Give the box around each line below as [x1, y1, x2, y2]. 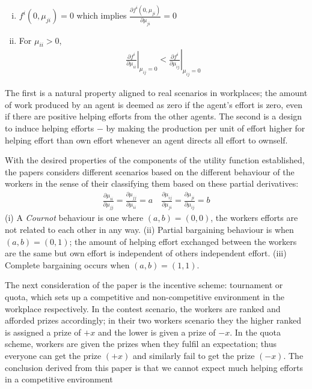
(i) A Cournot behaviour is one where [5, 211, 144, 224]
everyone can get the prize [5, 349, 102, 361]
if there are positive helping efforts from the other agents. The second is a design [5, 110, 302, 122]
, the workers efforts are [210, 211, 298, 224]
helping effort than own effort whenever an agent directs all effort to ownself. [5, 133, 288, 146]
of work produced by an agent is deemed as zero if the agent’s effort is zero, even [5, 98, 303, 110]
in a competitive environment [5, 373, 113, 385]
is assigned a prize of [5, 325, 81, 338]
